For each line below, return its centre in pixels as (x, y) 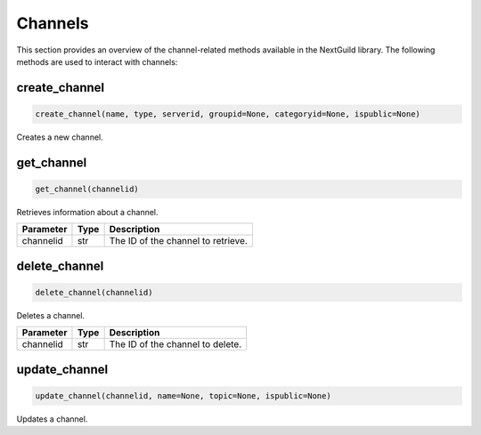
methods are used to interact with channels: (97, 61)
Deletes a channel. (50, 315)
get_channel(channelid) (87, 189)
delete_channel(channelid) (94, 292)
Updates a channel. (52, 419)
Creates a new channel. (60, 137)
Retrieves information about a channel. (88, 212)
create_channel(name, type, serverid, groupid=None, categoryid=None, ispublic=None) (228, 114)
